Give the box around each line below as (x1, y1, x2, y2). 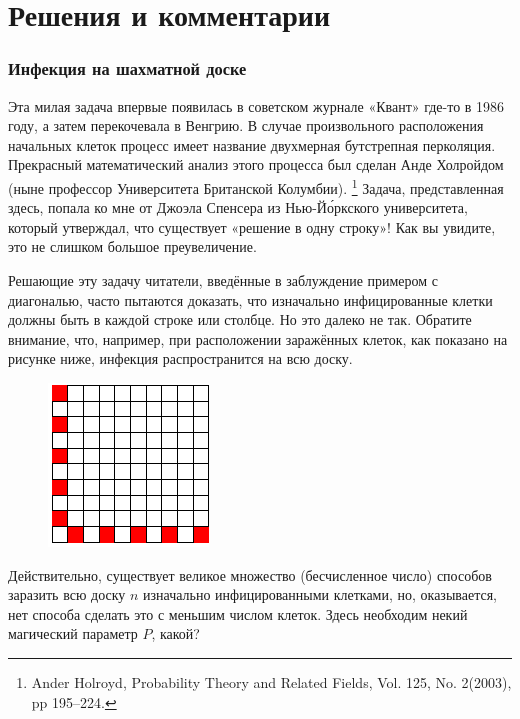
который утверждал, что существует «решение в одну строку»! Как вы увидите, (8, 216, 496, 237)
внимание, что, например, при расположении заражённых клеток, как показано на (8, 328, 508, 349)
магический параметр (8, 623, 138, 644)
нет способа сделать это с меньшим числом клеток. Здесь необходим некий (8, 603, 468, 624)
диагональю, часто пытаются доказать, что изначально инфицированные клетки (8, 289, 493, 310)
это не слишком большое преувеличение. (8, 236, 257, 257)
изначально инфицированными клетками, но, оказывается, (143, 584, 497, 605)
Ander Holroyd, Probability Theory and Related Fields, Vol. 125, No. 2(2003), (31, 671, 512, 692)
